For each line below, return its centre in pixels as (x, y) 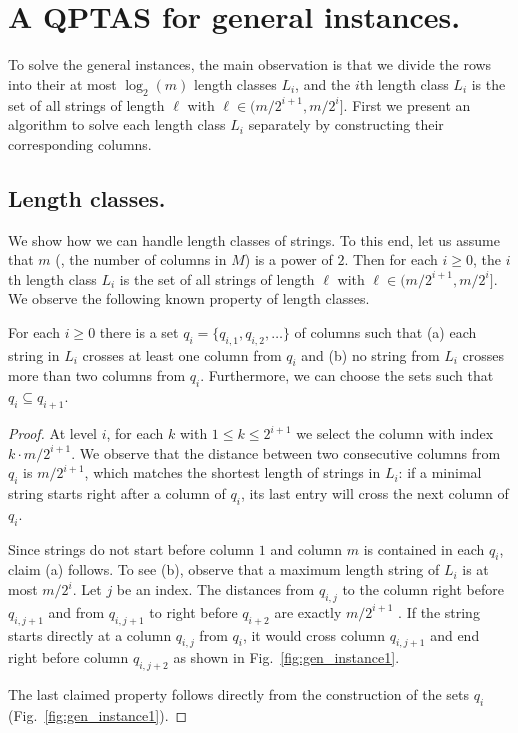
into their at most (62, 83)
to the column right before (423, 589)
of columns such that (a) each (385, 331)
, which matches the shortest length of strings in (232, 472)
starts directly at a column (90, 634)
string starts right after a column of (117, 493)
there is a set (139, 331)
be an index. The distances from (215, 589)
